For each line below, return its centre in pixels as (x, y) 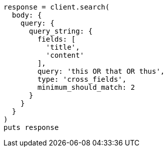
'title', (63, 47)
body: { (27, 15)
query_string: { (61, 31)
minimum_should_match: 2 (86, 87)
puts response (31, 127)
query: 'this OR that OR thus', (101, 71)
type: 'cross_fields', (82, 79)
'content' (65, 55)
